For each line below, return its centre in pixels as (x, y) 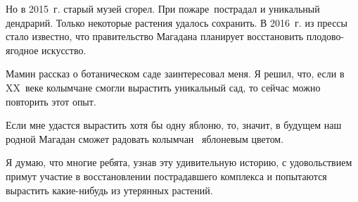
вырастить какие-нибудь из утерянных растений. (109, 190)
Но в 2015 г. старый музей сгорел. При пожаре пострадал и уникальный (163, 8)
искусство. (64, 50)
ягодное (22, 50)
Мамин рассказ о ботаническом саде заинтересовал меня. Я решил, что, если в (175, 74)
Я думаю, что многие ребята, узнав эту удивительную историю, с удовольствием (179, 162)
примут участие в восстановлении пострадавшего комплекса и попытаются (166, 176)
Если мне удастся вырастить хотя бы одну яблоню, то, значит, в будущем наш (174, 125)
